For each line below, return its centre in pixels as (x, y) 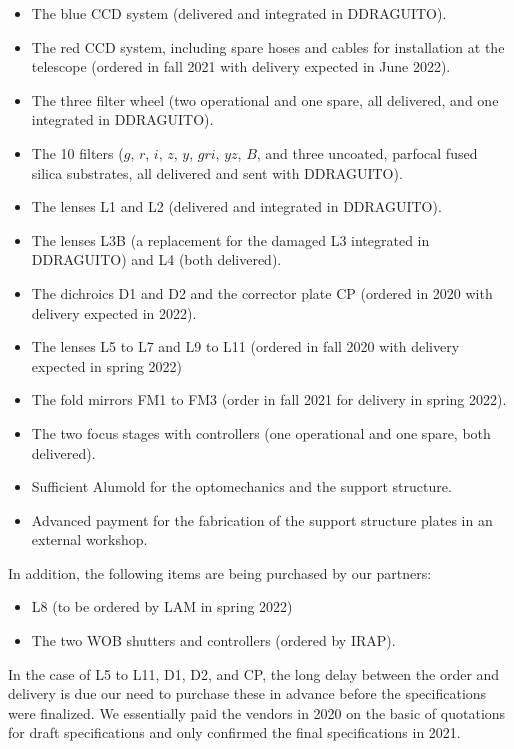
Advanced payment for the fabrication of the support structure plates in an (262, 519)
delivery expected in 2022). (114, 312)
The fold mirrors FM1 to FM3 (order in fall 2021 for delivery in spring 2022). (269, 399)
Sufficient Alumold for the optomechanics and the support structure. (241, 486)
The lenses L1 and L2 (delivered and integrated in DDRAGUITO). (236, 206)
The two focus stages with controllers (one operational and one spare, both (261, 432)
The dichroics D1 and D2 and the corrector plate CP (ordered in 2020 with (262, 292)
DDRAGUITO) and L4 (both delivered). (156, 259)
